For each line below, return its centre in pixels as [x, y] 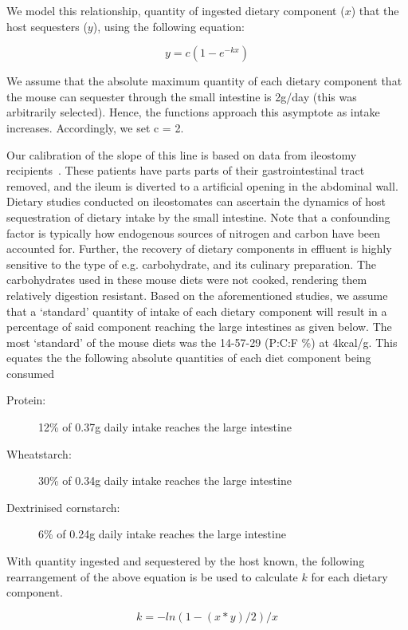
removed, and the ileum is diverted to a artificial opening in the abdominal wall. [202, 185]
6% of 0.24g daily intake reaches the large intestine [162, 534]
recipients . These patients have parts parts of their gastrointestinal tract [186, 170]
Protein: [26, 400]
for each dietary [349, 576]
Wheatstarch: [39, 453]
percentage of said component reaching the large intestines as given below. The [199, 327]
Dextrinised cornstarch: [63, 507]
